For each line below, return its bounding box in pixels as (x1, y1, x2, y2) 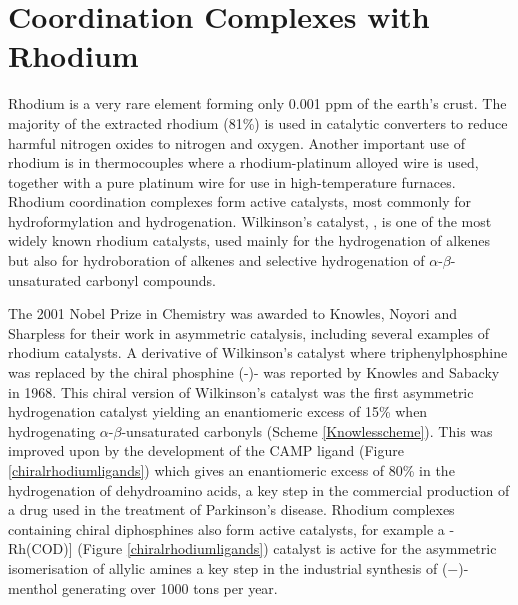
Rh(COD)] (8, 538, 73, 559)
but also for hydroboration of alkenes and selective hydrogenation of (8, 250, 425, 271)
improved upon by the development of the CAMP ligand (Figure (8, 440, 405, 461)
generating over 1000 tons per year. (62, 577, 278, 598)
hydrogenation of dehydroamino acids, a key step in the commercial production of (8, 479, 510, 500)
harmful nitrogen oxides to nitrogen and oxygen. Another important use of (8, 132, 465, 153)
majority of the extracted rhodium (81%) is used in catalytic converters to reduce (8, 112, 508, 133)
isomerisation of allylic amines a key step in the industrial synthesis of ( (8, 557, 448, 578)
